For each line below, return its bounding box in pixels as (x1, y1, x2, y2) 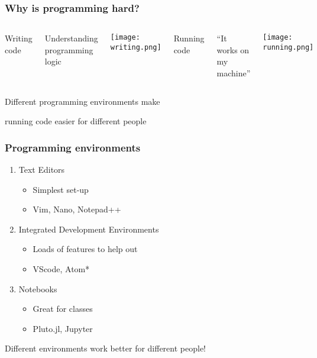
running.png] (263, 43, 314, 51)
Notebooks (18, 282, 57, 295)
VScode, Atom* (33, 262, 90, 275)
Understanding (44, 32, 98, 44)
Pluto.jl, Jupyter (33, 322, 93, 334)
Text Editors (18, 163, 65, 175)
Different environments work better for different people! (5, 342, 206, 354)
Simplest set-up (33, 183, 89, 195)
